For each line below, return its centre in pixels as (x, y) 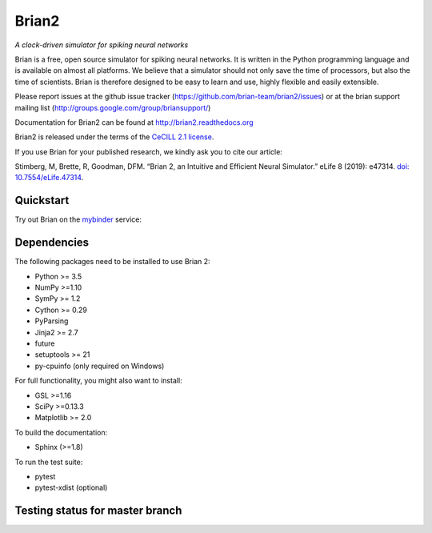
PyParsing (52, 321)
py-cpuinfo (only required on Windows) (100, 366)
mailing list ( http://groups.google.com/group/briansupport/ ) (113, 107)
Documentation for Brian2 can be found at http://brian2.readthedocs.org (134, 122)
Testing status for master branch (98, 511)
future (45, 343)
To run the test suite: (49, 462)
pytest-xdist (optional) (71, 487)
